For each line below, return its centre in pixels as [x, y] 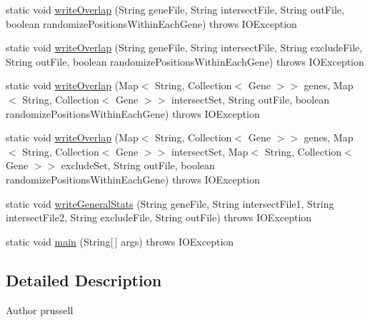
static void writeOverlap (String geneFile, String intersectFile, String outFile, [175, 9]
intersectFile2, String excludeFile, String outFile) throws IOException [159, 217]
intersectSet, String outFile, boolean [250, 99]
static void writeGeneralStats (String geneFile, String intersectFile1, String [170, 203]
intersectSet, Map [210, 151]
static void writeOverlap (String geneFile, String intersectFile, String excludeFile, [184, 47]
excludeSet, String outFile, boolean [138, 165]
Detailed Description [84, 280]
